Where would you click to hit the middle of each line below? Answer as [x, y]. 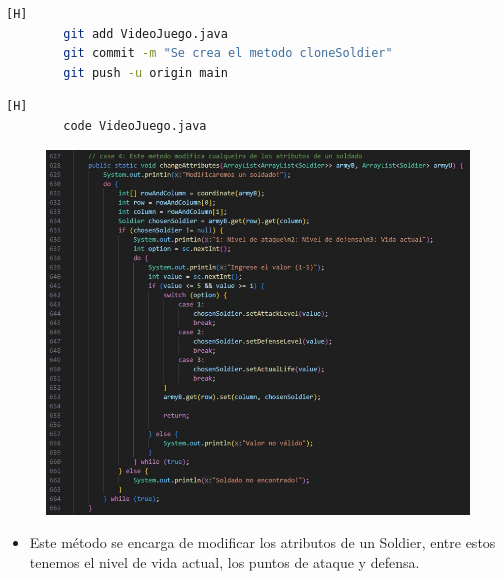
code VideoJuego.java [135, 125]
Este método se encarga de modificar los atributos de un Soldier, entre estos [262, 542]
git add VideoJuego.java [145, 33]
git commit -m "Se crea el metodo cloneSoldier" [228, 53]
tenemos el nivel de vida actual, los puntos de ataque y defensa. [224, 561]
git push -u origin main [145, 72]
